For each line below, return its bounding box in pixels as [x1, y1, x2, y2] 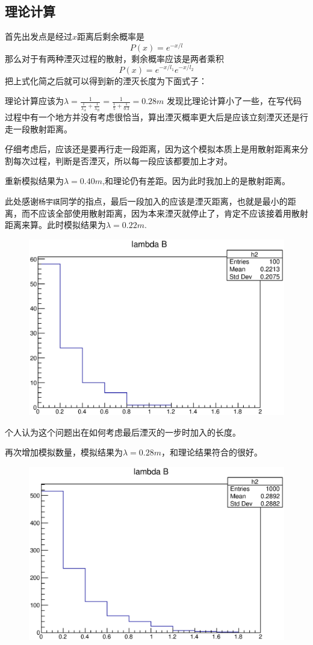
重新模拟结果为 [5, 174, 64, 187]
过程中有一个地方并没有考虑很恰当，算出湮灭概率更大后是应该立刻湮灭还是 [5, 111, 300, 123]
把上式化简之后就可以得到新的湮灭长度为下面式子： [5, 74, 207, 87]
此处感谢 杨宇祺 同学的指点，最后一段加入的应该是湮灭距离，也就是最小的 [5, 195, 288, 208]
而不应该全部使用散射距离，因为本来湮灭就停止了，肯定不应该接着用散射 [21, 206, 308, 219]
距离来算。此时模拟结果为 [5, 218, 106, 231]
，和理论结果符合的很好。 [161, 446, 263, 458]
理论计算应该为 [5, 94, 64, 107]
